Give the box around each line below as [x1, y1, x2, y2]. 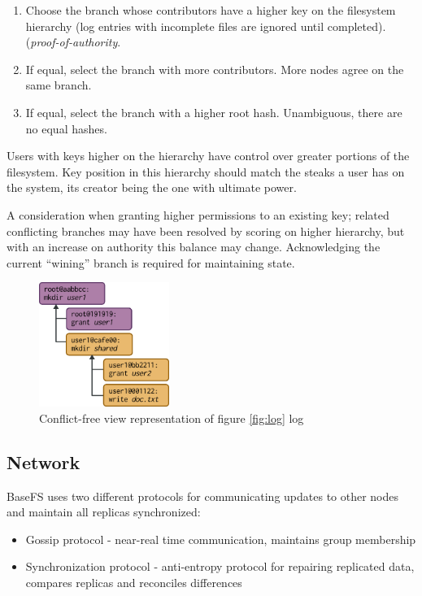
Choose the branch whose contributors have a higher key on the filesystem [25, 2, 396, 18]
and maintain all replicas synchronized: [7, 503, 201, 520]
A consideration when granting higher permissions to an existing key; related [7, 206, 389, 223]
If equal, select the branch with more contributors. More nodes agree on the [25, 60, 404, 77]
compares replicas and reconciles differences [25, 574, 242, 591]
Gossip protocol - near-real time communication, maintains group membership [25, 530, 416, 547]
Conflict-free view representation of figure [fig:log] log [39, 409, 304, 426]
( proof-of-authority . [25, 33, 121, 50]
